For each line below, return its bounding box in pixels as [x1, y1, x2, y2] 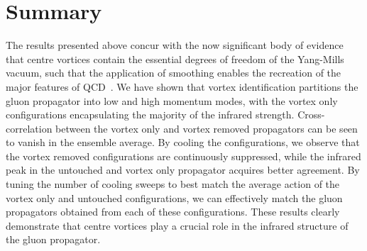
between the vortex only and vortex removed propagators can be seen [55, 121, 358, 135]
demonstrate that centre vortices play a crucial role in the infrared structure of [6, 218, 349, 233]
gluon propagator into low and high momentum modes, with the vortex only [6, 93, 338, 108]
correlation [6, 121, 53, 135]
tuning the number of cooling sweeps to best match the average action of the [6, 177, 340, 191]
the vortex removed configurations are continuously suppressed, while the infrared [6, 148, 361, 163]
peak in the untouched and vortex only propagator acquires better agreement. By [6, 162, 360, 177]
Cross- [297, 107, 325, 122]
